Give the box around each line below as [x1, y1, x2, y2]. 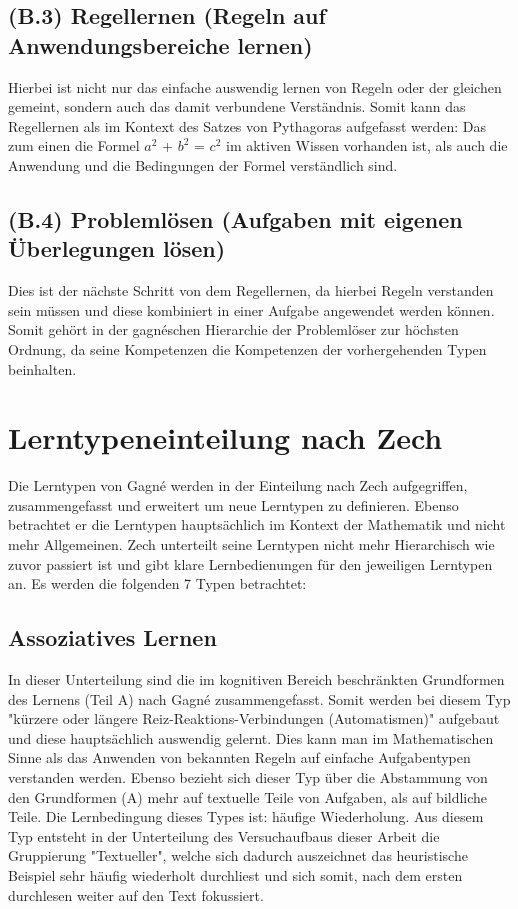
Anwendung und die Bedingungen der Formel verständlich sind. [8, 154, 398, 175]
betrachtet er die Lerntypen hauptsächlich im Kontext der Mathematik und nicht [8, 514, 506, 535]
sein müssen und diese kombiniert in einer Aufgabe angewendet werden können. [8, 299, 495, 320]
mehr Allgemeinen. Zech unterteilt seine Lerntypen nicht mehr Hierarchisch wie [8, 534, 495, 555]
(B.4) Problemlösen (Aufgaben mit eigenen [8, 203, 463, 234]
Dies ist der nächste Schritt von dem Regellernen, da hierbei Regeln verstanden [8, 280, 494, 301]
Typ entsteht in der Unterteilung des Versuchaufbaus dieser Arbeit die [8, 825, 440, 846]
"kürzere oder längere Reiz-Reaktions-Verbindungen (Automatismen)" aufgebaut [8, 708, 500, 729]
